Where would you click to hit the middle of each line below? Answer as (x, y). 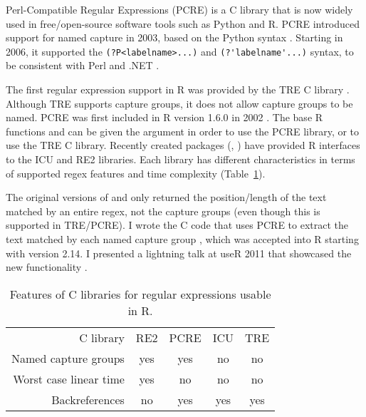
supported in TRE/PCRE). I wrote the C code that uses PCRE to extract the (177, 225)
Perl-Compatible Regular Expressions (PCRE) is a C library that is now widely (179, 9)
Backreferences (88, 399)
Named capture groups (68, 358)
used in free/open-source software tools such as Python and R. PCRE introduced (183, 23)
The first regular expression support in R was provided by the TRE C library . (178, 89)
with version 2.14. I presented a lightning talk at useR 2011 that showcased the (179, 253)
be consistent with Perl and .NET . (83, 65)
